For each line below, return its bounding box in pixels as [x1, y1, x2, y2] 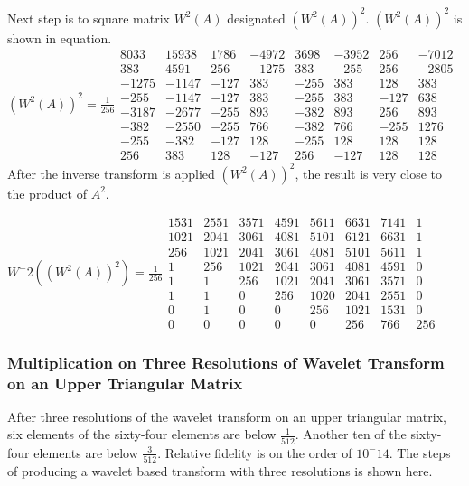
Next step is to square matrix [7, 8, 170, 27]
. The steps [389, 443, 451, 462]
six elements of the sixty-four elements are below [7, 425, 277, 444]
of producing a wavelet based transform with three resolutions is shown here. [7, 462, 433, 481]
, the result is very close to [295, 164, 442, 182]
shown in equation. [7, 28, 112, 47]
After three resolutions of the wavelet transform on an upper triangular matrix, [7, 407, 446, 425]
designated [227, 8, 286, 27]
